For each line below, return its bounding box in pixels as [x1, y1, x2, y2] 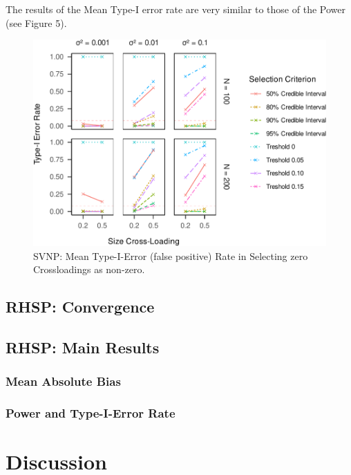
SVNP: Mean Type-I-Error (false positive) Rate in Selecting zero [33, 248, 308, 263]
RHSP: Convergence [6, 296, 155, 317]
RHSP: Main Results [6, 337, 160, 358]
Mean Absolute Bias [6, 373, 121, 390]
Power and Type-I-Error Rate [6, 404, 175, 422]
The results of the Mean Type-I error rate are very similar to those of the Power [6, 2, 345, 16]
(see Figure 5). [6, 15, 67, 30]
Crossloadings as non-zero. [33, 262, 145, 277]
